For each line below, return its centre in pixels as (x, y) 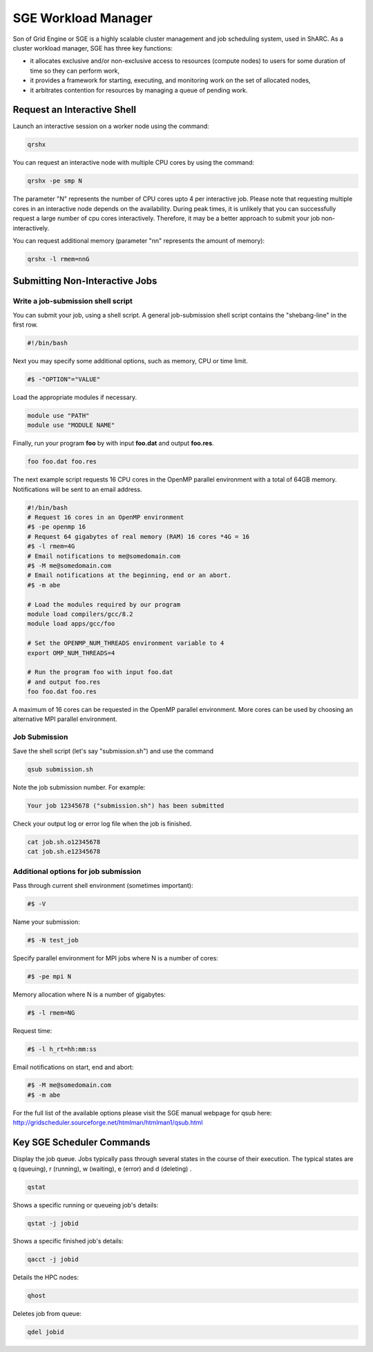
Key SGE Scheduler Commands (82, 1143)
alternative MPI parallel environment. (65, 719)
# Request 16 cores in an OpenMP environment (106, 518)
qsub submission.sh (60, 769)
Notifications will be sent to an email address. (77, 489)
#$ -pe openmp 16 (57, 527)
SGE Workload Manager (83, 18)
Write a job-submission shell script (73, 301)
